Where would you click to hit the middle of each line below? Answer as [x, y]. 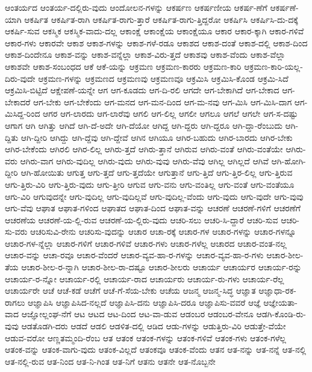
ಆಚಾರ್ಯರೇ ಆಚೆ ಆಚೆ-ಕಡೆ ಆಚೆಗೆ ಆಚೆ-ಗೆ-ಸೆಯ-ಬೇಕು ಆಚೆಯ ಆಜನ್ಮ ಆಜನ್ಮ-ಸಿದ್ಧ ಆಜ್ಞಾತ [130, 290]
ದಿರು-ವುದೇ [20, 78]
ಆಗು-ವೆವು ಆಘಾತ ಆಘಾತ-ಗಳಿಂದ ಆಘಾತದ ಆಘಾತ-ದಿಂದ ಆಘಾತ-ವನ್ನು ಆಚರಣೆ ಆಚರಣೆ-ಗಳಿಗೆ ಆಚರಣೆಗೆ [153, 208]
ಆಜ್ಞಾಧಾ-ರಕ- [277, 290]
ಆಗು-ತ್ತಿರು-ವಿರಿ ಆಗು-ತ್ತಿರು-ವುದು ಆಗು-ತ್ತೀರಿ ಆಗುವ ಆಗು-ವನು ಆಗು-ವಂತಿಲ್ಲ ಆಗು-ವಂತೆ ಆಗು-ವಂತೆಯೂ [150, 184]
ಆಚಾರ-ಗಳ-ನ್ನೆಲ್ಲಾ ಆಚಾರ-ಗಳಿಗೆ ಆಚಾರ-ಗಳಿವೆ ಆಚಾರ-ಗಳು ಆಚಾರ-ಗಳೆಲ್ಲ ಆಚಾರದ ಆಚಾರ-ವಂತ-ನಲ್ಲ [146, 243]
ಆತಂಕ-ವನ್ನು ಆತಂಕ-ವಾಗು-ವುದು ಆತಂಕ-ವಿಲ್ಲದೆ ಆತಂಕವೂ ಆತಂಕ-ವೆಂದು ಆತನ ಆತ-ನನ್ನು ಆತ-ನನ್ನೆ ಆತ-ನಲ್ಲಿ [156, 349]
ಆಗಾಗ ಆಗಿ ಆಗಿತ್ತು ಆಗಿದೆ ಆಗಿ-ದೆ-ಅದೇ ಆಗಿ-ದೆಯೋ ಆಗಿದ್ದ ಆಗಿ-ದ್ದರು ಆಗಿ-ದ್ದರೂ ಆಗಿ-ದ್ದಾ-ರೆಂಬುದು [144, 125]
